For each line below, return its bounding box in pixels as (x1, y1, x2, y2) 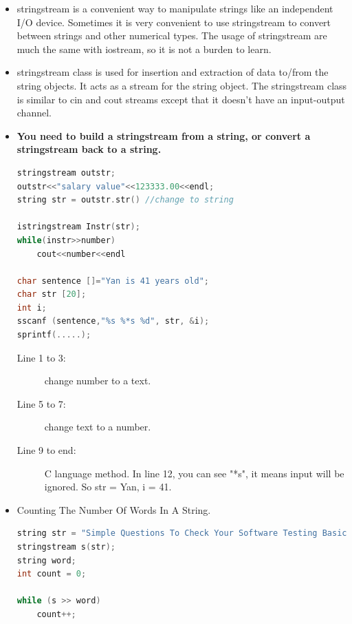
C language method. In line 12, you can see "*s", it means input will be (44, 466, 344, 480)
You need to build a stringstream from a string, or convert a (16, 128, 311, 143)
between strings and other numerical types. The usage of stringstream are (16, 28, 327, 43)
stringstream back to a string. (16, 142, 162, 156)
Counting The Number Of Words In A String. (16, 502, 211, 517)
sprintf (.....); (16, 330, 91, 340)
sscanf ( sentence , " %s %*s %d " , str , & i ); (16, 316, 210, 326)
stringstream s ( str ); (16, 542, 116, 552)
